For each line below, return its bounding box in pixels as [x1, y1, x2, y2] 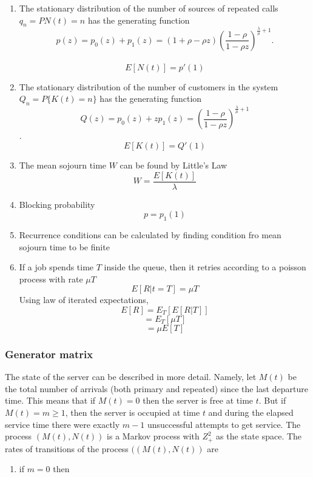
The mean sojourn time [19, 159, 107, 171]
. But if [258, 394, 286, 407]
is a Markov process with [107, 430, 200, 442]
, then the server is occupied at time [65, 406, 200, 419]
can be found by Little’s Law [119, 159, 227, 171]
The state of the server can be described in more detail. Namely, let [5, 370, 257, 383]
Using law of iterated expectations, [19, 293, 149, 306]
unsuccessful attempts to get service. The [147, 418, 301, 430]
